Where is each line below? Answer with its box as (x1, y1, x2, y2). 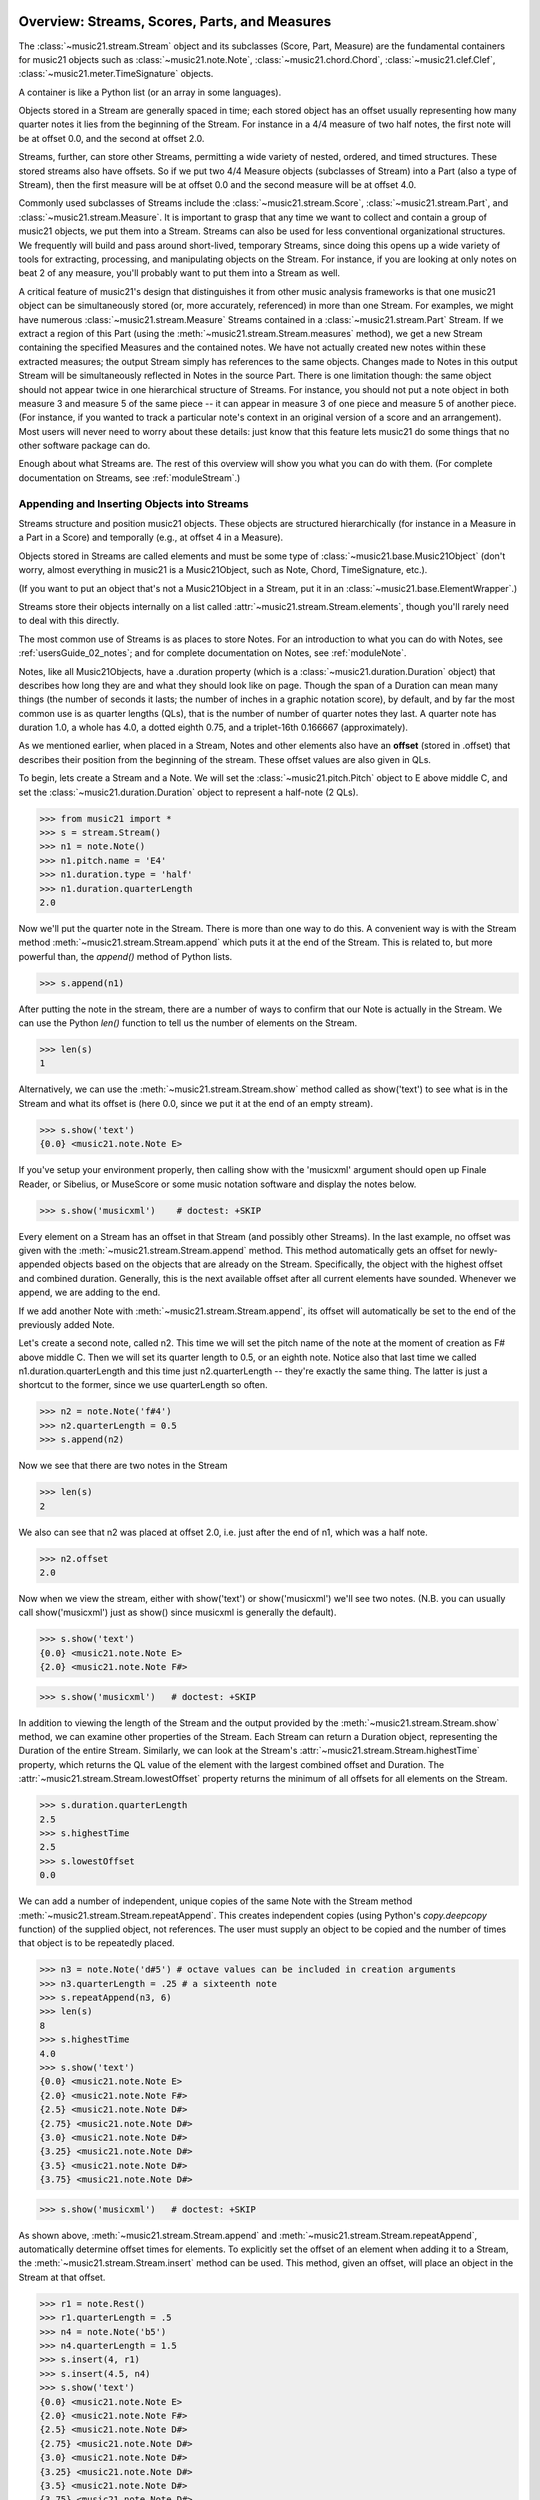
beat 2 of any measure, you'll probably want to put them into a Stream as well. (18, 267, 340, 279)
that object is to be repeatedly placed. (18, 1937, 175, 1949)
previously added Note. (18, 1318, 115, 1330)
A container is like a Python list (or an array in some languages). (18, 86, 282, 98)
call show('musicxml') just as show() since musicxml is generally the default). (18, 1606, 337, 1619)
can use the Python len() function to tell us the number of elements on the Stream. (18, 1017, 358, 1029)
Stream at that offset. (18, 2271, 106, 2283)
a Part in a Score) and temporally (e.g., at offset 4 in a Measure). (18, 531, 284, 544)
